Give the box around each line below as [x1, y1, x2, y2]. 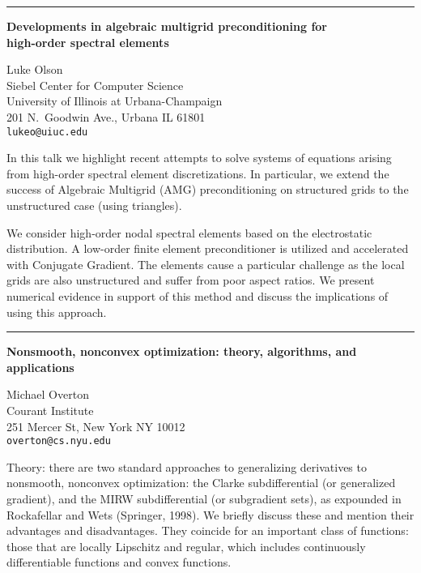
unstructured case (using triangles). [6, 197, 182, 213]
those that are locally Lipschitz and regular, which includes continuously [6, 537, 366, 554]
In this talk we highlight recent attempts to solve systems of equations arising [6, 149, 392, 166]
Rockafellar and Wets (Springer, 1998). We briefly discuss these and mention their [6, 506, 415, 523]
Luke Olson [6, 61, 63, 78]
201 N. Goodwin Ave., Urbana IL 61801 [6, 108, 206, 125]
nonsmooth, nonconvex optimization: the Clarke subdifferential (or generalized [6, 474, 396, 491]
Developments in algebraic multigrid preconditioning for [6, 18, 327, 34]
